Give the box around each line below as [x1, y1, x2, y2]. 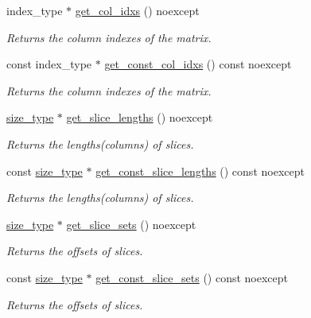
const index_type [6, 56, 92, 72]
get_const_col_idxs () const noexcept [104, 56, 292, 72]
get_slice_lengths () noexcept [66, 109, 213, 126]
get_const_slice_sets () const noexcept [95, 269, 289, 285]
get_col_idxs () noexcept [75, 2, 200, 18]
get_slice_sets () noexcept [66, 215, 196, 232]
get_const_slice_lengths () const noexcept [95, 162, 305, 179]
